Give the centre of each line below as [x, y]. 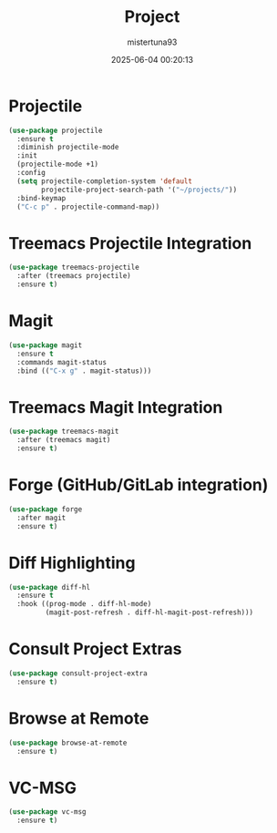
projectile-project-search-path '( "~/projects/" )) [139, 190]
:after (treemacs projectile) [74, 276]
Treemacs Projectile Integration [130, 243]
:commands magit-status [62, 362]
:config [31, 173]
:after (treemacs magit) [64, 440]
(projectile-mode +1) [58, 165]
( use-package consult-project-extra [78, 673]
